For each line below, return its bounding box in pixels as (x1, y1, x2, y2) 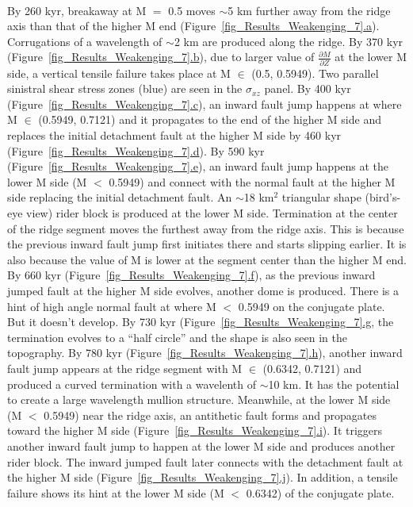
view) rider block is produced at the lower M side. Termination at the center (26, 205, 398, 221)
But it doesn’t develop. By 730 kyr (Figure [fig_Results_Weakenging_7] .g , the (7, 313, 394, 330)
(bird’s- (365, 189, 401, 205)
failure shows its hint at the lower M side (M (7, 484, 224, 501)
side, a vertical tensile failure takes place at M (7, 64, 231, 81)
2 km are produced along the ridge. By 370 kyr (174, 33, 403, 49)
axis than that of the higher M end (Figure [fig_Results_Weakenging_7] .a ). (7, 17, 380, 34)
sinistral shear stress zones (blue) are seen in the (7, 80, 243, 97)
